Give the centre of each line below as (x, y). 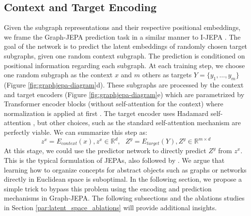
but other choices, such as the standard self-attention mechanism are (139, 122)
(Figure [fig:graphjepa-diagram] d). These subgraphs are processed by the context (124, 84)
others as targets (167, 75)
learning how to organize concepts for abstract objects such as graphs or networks (125, 169)
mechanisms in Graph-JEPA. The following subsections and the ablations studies (124, 198)
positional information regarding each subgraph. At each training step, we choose (125, 65)
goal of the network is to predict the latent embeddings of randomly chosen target (126, 46)
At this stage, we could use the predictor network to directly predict (105, 151)
